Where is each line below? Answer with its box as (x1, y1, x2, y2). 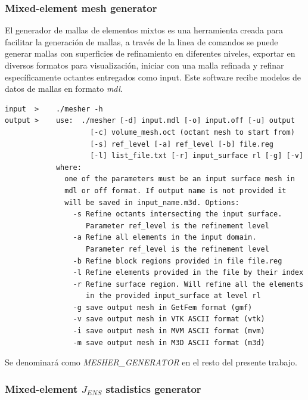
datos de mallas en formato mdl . (5, 82, 123, 95)
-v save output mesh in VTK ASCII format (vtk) (73, 315, 265, 324)
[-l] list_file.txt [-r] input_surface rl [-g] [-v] (90, 151, 304, 160)
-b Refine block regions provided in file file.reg (73, 256, 282, 265)
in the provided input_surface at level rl (86, 292, 261, 300)
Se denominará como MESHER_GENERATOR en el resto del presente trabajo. (5, 356, 297, 368)
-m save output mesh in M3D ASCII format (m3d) (73, 338, 265, 347)
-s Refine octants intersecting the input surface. (73, 210, 282, 219)
